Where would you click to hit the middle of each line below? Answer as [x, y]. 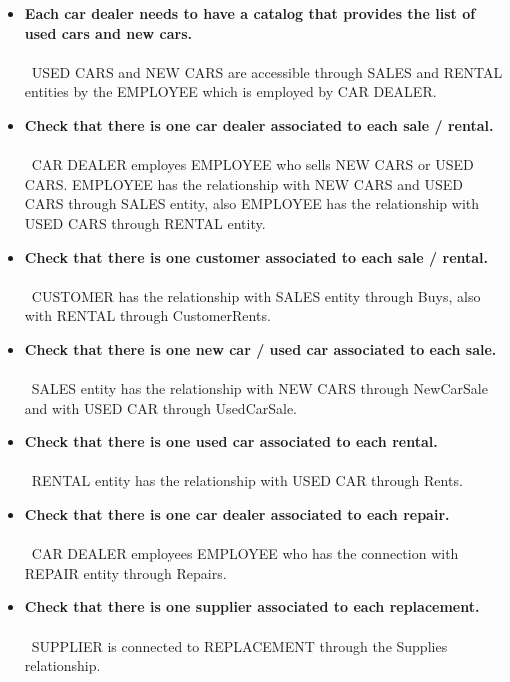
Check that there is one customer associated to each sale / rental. [256, 256]
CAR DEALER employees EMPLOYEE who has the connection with [245, 553]
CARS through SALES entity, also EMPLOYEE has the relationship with [252, 203]
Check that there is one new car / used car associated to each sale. [260, 348]
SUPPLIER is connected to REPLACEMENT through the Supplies [239, 645]
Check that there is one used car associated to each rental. [231, 441]
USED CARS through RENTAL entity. [145, 222]
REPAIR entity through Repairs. [125, 572]
